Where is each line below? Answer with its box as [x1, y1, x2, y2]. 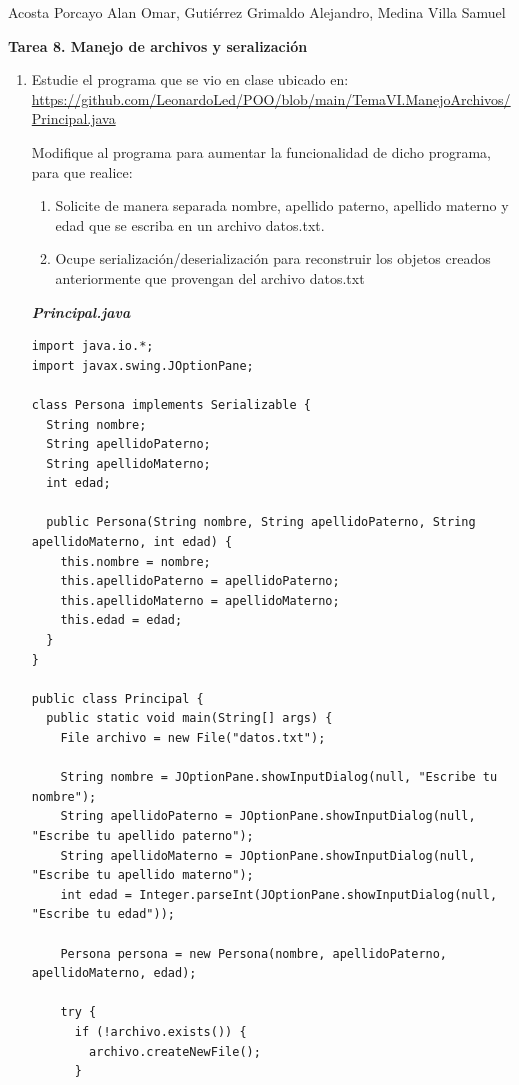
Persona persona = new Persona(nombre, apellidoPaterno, [60, 946, 448, 961]
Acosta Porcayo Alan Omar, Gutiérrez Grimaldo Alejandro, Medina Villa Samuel [8, 2, 506, 22]
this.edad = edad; [60, 613, 183, 628]
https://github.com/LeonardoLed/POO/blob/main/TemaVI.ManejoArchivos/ [31, 88, 511, 109]
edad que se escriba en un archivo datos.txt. [55, 214, 325, 235]
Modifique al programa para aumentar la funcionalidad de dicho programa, [31, 141, 491, 162]
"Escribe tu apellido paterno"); [31, 828, 254, 843]
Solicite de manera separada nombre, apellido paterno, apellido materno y [55, 195, 509, 216]
